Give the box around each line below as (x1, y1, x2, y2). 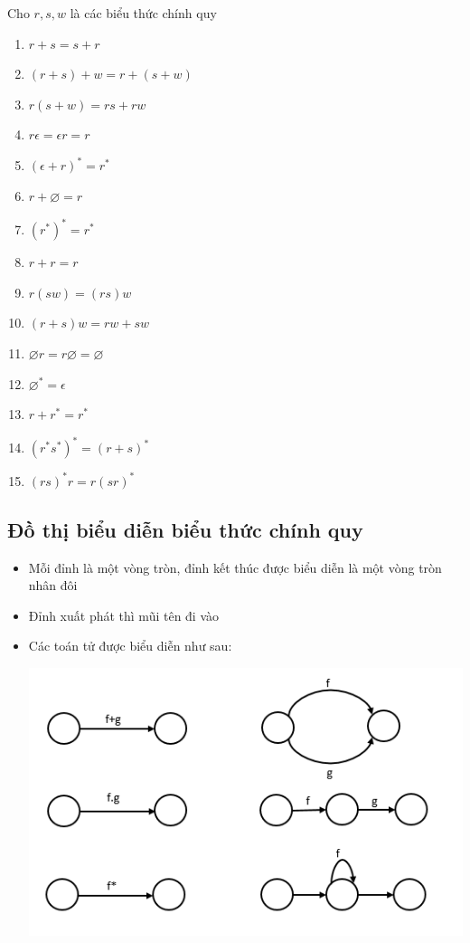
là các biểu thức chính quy (70, 4, 217, 22)
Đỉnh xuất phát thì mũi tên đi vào (28, 605, 220, 624)
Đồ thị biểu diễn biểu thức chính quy (7, 515, 363, 543)
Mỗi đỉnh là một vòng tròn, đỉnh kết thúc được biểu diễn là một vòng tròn (28, 557, 442, 576)
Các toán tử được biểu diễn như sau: (28, 636, 232, 655)
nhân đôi (28, 576, 78, 595)
